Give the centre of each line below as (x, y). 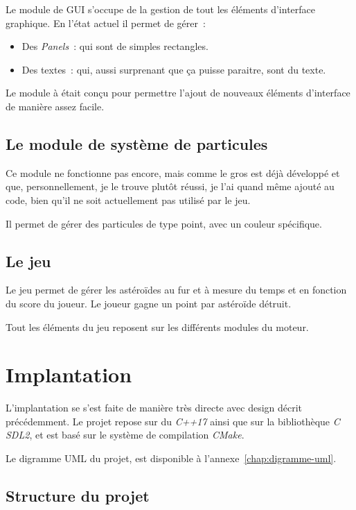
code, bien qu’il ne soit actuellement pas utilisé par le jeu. (128, 199)
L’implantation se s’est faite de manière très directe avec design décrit (154, 408)
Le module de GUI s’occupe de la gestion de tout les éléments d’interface (161, 9)
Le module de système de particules (137, 143)
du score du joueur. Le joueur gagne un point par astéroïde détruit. (149, 303)
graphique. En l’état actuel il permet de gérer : (106, 23)
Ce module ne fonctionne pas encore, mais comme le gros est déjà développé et (173, 172)
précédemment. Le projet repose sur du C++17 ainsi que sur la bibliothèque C (173, 421)
